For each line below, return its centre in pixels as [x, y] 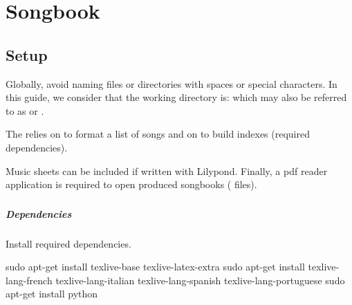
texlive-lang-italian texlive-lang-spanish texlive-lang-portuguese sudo [200, 280]
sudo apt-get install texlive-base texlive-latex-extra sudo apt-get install [155, 267]
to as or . [25, 110]
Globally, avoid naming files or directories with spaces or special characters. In [172, 83]
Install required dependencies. [68, 243]
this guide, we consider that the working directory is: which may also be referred [176, 97]
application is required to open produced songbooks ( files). [131, 184]
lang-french [29, 280]
